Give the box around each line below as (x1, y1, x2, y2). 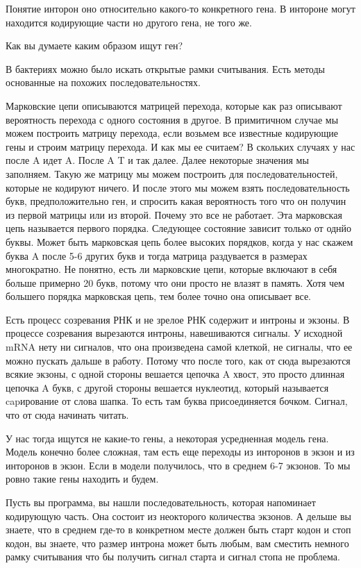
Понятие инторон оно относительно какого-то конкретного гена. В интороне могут (6, 1, 355, 15)
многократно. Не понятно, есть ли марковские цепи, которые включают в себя (6, 262, 337, 276)
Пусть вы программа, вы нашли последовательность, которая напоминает (6, 495, 316, 509)
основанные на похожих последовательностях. (6, 75, 201, 90)
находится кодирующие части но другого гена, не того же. (6, 15, 252, 29)
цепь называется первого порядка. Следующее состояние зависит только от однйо (6, 221, 352, 235)
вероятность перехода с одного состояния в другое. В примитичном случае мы (6, 112, 339, 126)
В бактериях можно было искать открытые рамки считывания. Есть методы (6, 61, 325, 76)
